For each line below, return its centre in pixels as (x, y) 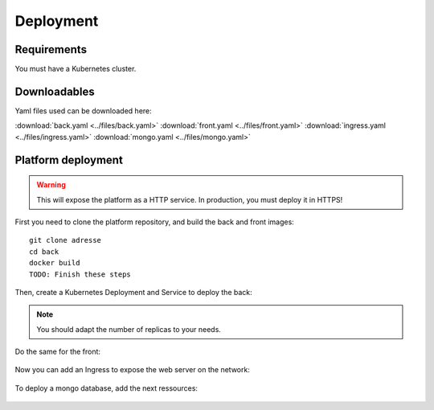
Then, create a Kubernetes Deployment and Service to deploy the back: (133, 292)
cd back (44, 252)
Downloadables (55, 91)
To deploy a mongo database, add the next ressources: (106, 388)
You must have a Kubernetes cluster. (76, 69)
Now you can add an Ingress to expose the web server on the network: (133, 370)
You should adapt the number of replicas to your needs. (129, 329)
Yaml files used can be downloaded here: (83, 111)
